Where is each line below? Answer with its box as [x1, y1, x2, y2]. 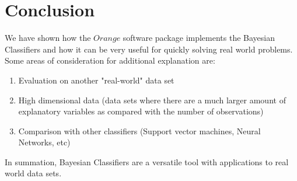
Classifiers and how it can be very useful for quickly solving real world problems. [5, 43, 293, 55]
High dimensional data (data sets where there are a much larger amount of [18, 93, 286, 106]
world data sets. [5, 167, 62, 179]
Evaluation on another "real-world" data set [18, 74, 174, 86]
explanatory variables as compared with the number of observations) [18, 105, 264, 117]
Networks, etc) [18, 136, 71, 148]
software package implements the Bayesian [123, 32, 275, 44]
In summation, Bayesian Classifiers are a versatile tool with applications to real [5, 155, 289, 168]
